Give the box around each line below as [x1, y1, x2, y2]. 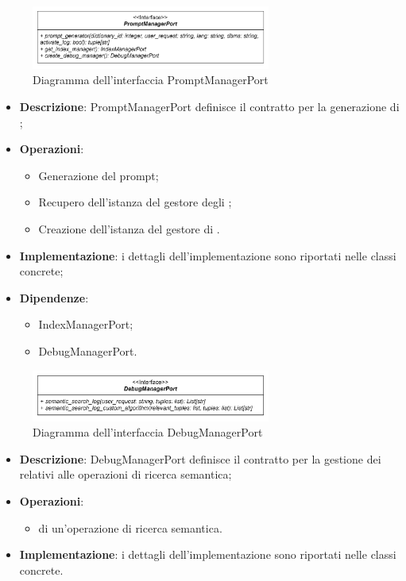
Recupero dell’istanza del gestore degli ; [38, 194, 232, 210]
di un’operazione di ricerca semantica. [38, 519, 222, 536]
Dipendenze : [19, 289, 89, 306]
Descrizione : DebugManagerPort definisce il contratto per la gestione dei [19, 450, 381, 467]
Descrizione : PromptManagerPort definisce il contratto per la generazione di [19, 98, 400, 115]
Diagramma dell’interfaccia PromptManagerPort [33, 71, 269, 88]
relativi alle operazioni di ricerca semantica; [19, 466, 232, 483]
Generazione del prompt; [38, 167, 159, 183]
